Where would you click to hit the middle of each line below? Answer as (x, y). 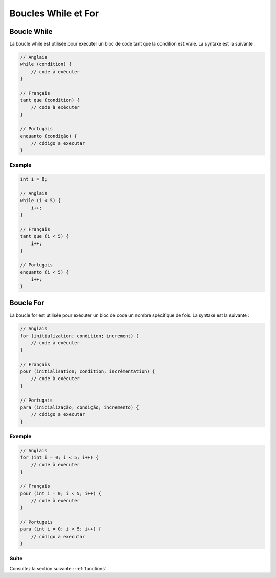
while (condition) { (46, 64)
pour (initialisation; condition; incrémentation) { (88, 371)
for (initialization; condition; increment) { (79, 336)
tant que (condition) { (50, 100)
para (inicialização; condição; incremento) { (79, 407)
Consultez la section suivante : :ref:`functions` (58, 568)
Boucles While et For (54, 13)
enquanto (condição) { (49, 136)
